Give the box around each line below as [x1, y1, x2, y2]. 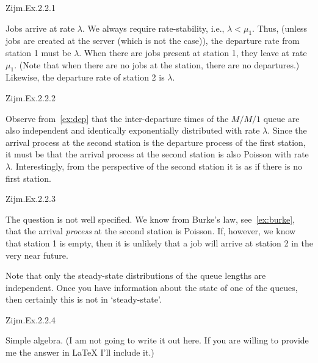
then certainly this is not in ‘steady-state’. [5, 293, 162, 306]
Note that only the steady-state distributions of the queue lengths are [5, 269, 266, 282]
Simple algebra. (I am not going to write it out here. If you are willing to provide [5, 334, 309, 347]
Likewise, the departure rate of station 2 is [5, 71, 165, 84]
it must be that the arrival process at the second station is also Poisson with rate [5, 148, 309, 160]
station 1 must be [5, 46, 71, 59]
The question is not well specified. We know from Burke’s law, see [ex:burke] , [5, 212, 295, 225]
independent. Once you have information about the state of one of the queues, [5, 281, 298, 293]
